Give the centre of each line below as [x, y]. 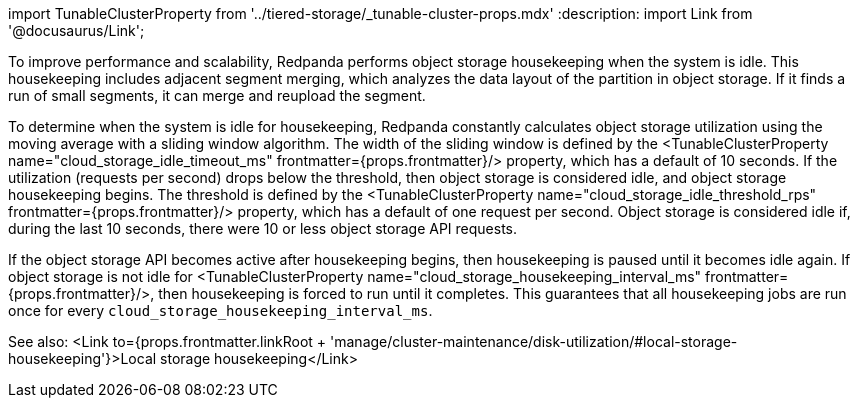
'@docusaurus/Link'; [76, 30]
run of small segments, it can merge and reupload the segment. [217, 95]
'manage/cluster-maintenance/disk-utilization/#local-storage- [534, 341]
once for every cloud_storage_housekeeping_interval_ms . [220, 310]
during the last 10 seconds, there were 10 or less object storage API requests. [263, 228]
